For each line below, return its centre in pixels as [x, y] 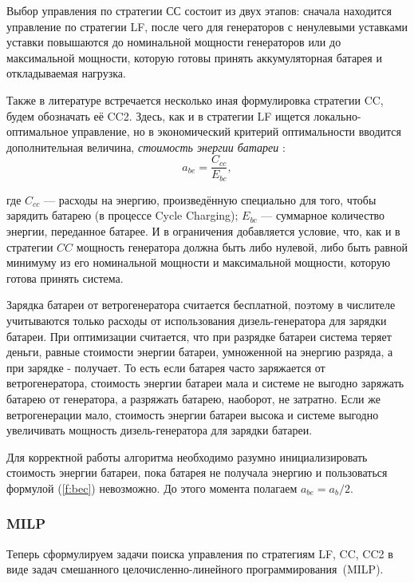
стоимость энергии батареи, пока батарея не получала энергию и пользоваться [197, 472]
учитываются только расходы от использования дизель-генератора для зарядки [197, 321]
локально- [337, 115]
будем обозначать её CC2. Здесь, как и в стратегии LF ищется [158, 115]
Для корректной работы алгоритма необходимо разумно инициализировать [187, 456]
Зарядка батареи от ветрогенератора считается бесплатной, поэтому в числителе [201, 305]
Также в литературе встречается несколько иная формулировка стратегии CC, [195, 99]
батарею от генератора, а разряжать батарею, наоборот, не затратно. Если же [193, 398]
